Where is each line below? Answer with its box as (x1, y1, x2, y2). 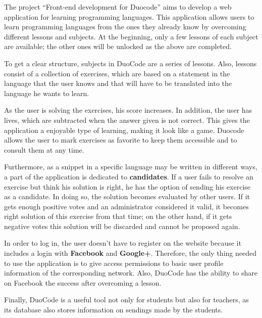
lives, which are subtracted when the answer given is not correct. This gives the (4, 114, 250, 125)
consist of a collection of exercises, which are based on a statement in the (4, 68, 230, 78)
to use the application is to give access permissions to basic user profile (4, 257, 224, 268)
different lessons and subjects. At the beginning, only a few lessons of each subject (4, 31, 258, 41)
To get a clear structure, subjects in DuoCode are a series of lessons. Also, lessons (4, 58, 257, 68)
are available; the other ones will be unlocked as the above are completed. (4, 41, 232, 52)
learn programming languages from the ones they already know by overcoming (4, 21, 246, 32)
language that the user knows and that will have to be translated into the (4, 78, 232, 88)
